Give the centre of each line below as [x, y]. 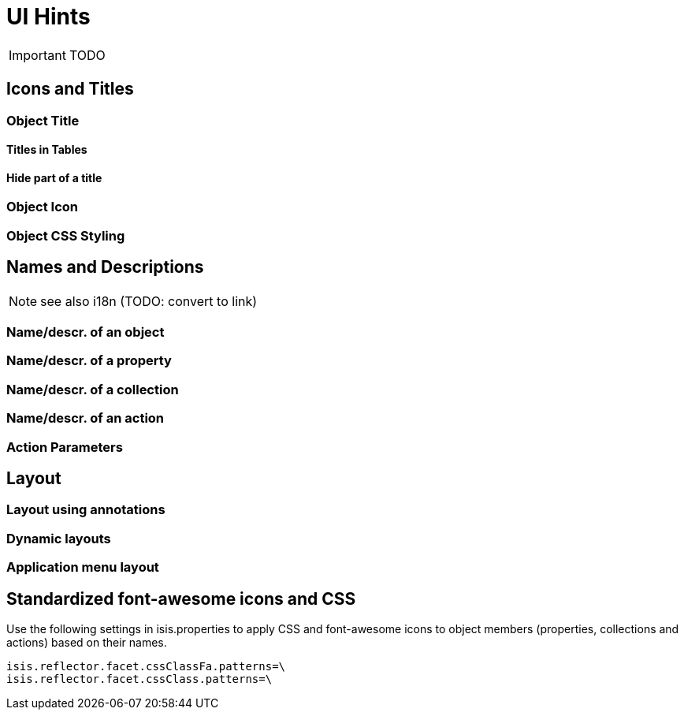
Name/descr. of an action [85, 418]
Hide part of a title [54, 177]
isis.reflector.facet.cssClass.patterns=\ [139, 679]
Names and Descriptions [105, 267]
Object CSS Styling [66, 235]
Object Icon [43, 207]
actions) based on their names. [87, 642]
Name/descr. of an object [85, 332]
